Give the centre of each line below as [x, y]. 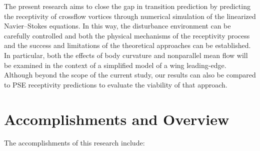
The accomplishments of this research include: [74, 143]
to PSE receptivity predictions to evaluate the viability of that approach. [116, 84]
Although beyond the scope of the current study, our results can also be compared [130, 75]
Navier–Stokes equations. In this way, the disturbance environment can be [117, 26]
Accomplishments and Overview [117, 119]
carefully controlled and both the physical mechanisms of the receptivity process [127, 35]
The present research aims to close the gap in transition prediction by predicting [127, 6]
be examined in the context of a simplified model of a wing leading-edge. [115, 65]
